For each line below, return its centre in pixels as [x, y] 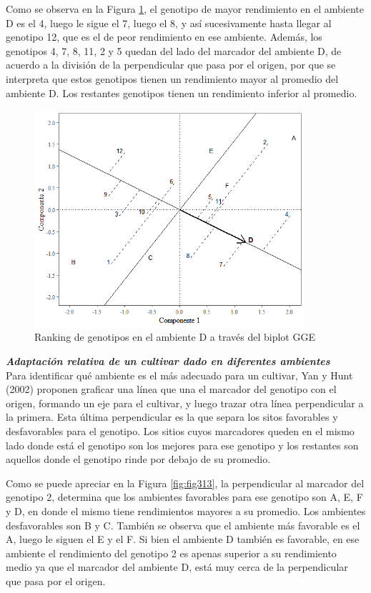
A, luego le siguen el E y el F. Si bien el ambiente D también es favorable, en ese [183, 539]
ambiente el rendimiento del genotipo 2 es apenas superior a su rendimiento [171, 553]
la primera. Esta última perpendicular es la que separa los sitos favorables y [172, 417]
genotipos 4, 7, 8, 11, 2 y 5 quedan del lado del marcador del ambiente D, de [174, 50]
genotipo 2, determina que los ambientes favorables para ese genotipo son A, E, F [184, 497]
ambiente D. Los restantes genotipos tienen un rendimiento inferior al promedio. [182, 93]
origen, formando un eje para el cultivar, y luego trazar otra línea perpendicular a [185, 403]
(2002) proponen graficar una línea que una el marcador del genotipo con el [171, 389]
